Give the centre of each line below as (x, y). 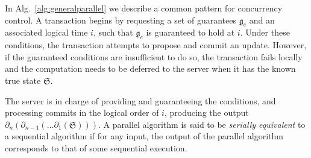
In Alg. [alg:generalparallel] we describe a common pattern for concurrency (144, 8)
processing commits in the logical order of (82, 112)
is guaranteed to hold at (190, 32)
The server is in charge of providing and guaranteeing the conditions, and (140, 100)
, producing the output (206, 112)
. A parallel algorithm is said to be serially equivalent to (202, 124)
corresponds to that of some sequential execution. (96, 147)
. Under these (265, 32)
